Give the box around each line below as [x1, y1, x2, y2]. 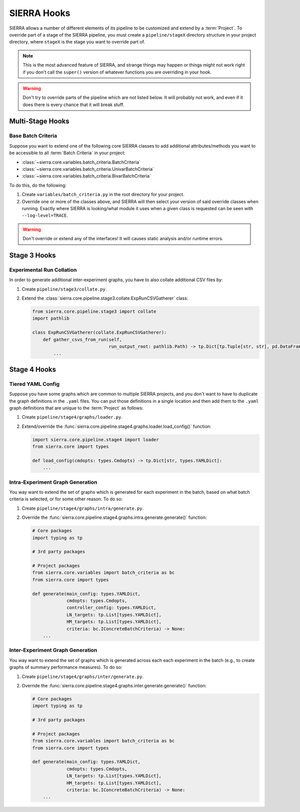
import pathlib [32, 316, 69, 321]
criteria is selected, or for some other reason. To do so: [9, 496, 122, 502]
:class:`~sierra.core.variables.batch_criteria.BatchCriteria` [21, 159, 141, 165]
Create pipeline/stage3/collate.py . [21, 286, 107, 292]
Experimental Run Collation [9, 266, 77, 273]
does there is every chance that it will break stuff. [22, 102, 124, 108]
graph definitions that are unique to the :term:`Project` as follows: [9, 405, 143, 411]
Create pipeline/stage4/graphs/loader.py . [21, 414, 122, 420]
